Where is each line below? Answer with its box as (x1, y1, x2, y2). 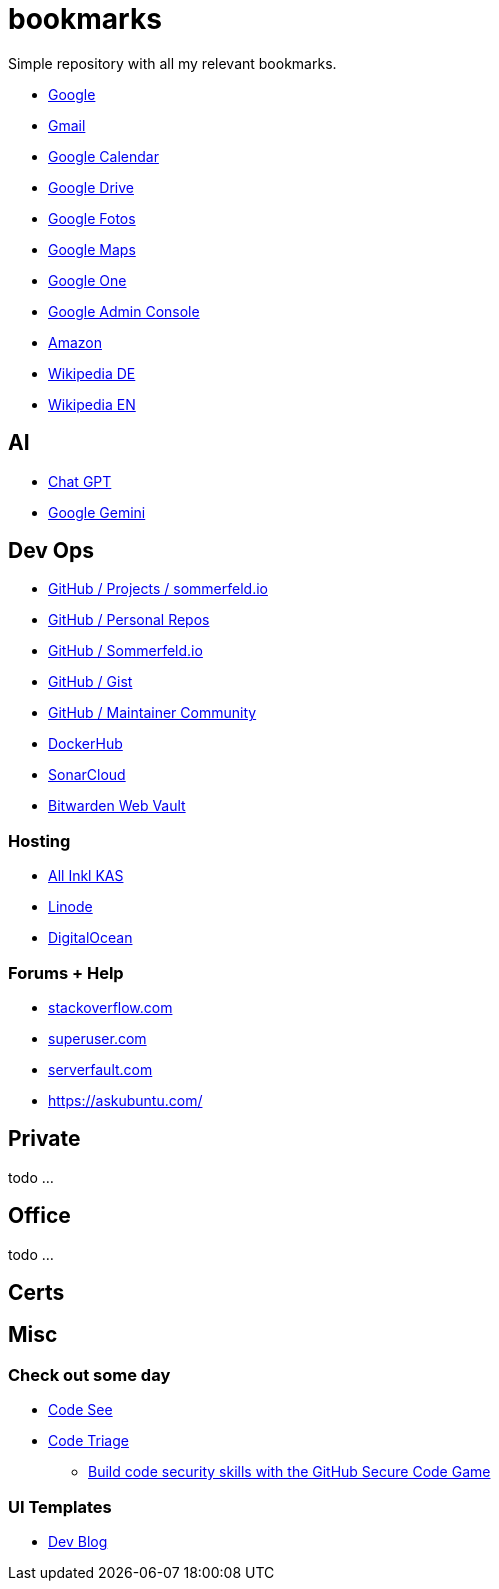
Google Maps (48, 240, 136, 258)
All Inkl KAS (48, 867, 124, 885)
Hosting (8, 830, 71, 851)
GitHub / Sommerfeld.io (48, 642, 203, 660)
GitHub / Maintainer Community (48, 704, 257, 722)
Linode (48, 898, 93, 916)
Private (8, 1126, 81, 1152)
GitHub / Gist (48, 673, 133, 691)
